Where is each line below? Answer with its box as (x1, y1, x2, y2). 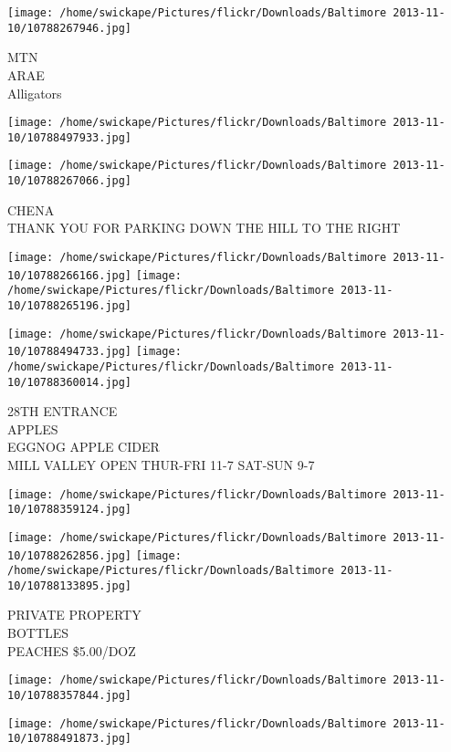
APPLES (7, 419, 58, 438)
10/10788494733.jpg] (7, 345, 132, 359)
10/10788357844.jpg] (7, 688, 132, 702)
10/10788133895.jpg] (7, 579, 132, 592)
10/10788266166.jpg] (7, 268, 132, 282)
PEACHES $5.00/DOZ (7, 641, 136, 660)
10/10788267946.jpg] (7, 21, 132, 35)
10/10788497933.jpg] (7, 131, 132, 144)
